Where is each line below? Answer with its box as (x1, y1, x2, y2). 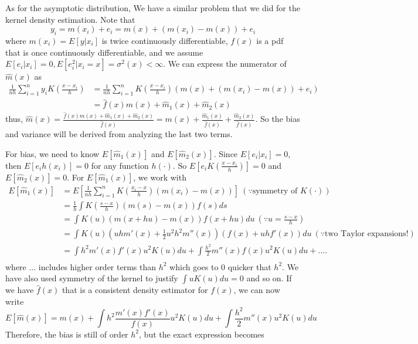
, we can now (233, 284, 280, 296)
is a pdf (256, 34, 284, 46)
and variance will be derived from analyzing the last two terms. (5, 128, 233, 140)
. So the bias (255, 113, 300, 125)
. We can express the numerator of (163, 57, 287, 70)
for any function (91, 159, 149, 171)
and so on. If (246, 272, 292, 284)
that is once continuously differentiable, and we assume (5, 46, 203, 58)
